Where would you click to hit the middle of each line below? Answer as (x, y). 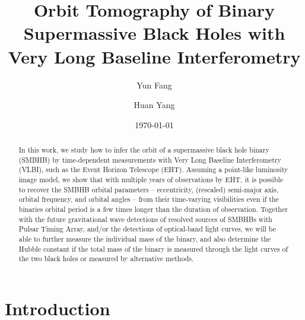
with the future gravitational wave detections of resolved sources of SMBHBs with (145, 219)
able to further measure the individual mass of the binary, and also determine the (145, 238)
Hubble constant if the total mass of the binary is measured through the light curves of (153, 248)
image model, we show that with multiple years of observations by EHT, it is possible (151, 180)
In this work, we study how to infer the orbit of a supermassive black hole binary (144, 150)
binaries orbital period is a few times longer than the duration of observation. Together (153, 209)
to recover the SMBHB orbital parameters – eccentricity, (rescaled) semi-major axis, (149, 189)
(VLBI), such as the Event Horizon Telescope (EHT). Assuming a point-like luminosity (153, 169)
